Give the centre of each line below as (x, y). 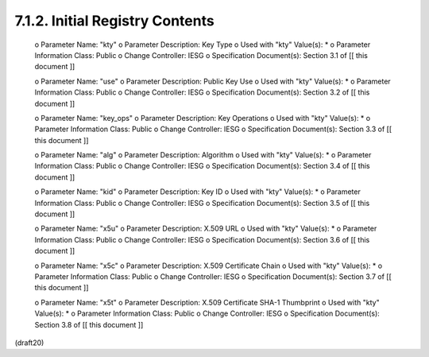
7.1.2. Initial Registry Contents (114, 21)
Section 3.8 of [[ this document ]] (89, 324)
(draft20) (29, 343)
